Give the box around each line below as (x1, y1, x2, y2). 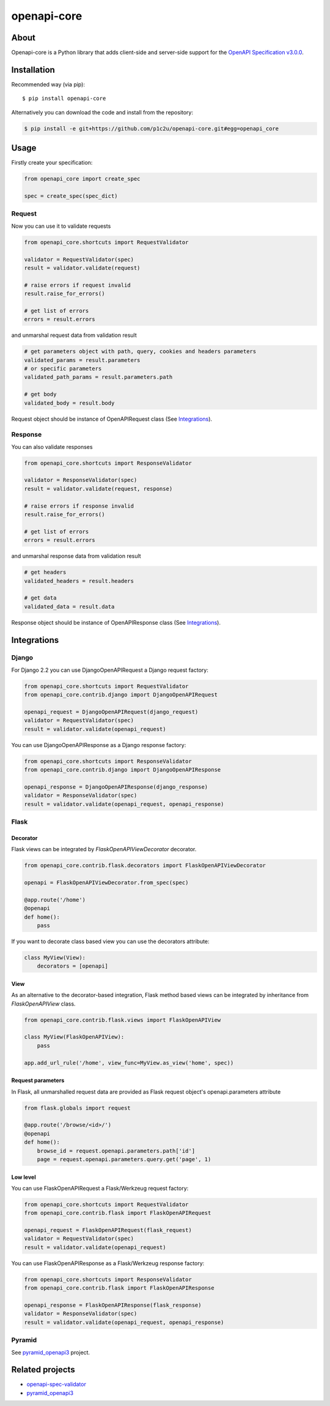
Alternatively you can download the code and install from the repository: (11, 108, 194, 116)
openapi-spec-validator (26, 1381, 87, 1388)
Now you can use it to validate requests (11, 222, 111, 230)
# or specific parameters (24, 365, 102, 372)
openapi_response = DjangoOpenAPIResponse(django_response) (24, 783, 208, 790)
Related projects (11, 1364, 76, 1375)
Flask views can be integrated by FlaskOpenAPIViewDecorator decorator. (11, 846, 197, 853)
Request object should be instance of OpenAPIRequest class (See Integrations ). (11, 415, 213, 423)
